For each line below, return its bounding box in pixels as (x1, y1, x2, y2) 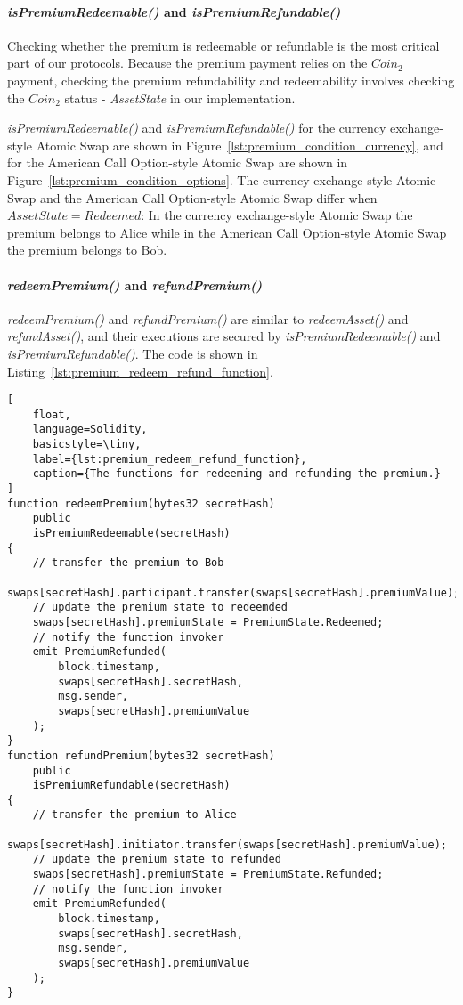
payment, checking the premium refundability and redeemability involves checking (7, 70, 455, 89)
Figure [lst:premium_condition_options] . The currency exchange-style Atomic (7, 170, 436, 189)
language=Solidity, (32, 423, 148, 436)
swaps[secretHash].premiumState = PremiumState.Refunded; (32, 868, 384, 881)
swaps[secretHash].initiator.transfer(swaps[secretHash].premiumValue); (7, 838, 447, 851)
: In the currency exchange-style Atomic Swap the (141, 206, 413, 224)
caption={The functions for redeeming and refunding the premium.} (32, 467, 441, 481)
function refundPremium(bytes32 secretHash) (7, 749, 275, 762)
